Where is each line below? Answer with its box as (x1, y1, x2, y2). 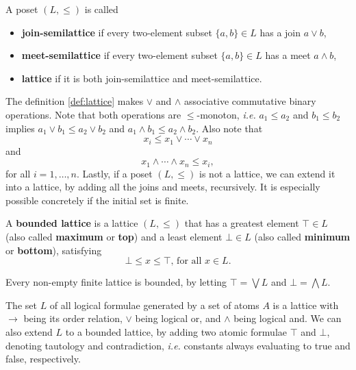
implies (5, 121, 35, 135)
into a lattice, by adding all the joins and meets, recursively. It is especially (5, 180, 320, 194)
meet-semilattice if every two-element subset (21, 48, 218, 62)
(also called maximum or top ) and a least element (5, 230, 222, 244)
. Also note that (196, 121, 263, 135)
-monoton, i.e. (196, 107, 256, 121)
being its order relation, (23, 311, 123, 325)
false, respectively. (5, 351, 81, 366)
